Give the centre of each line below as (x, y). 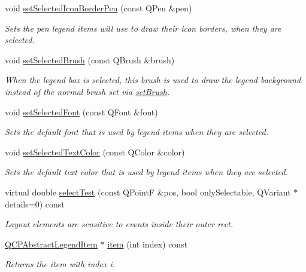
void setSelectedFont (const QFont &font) (81, 111)
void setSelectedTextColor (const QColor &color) (95, 152)
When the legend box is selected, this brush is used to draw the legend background (153, 80)
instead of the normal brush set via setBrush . (87, 91)
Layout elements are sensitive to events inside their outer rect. (119, 224)
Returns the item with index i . (60, 264)
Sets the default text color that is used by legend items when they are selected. (146, 172)
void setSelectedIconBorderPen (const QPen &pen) (99, 8)
